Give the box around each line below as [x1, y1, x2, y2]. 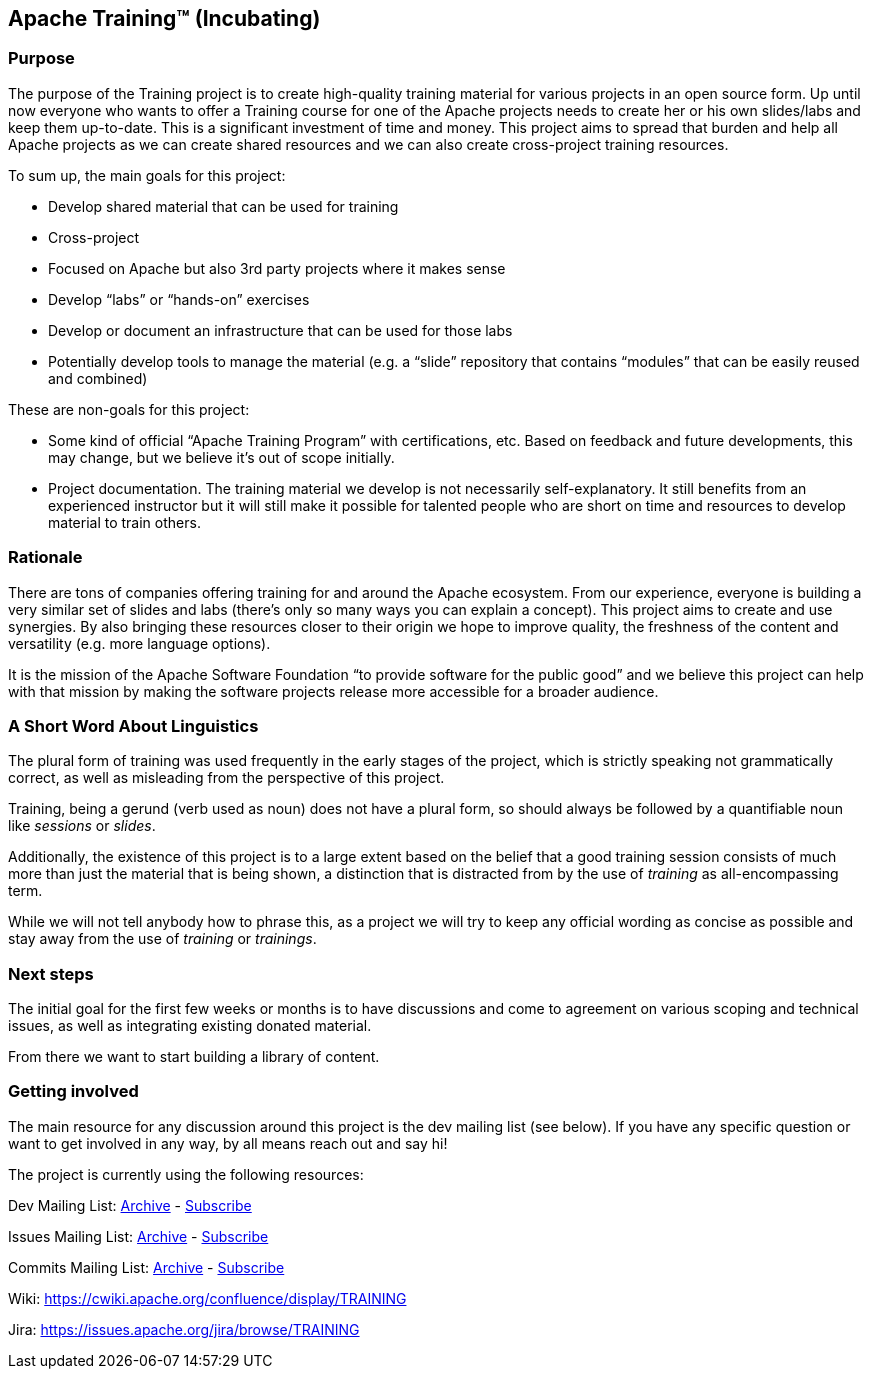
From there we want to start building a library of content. [8, 1048, 380, 1066]
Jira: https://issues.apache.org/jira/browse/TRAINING [8, 1320, 360, 1338]
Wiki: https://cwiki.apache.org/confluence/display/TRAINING [8, 1289, 407, 1307]
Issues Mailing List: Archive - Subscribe [8, 1227, 269, 1245]
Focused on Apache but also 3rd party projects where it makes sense [48, 259, 506, 277]
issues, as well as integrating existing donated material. [8, 1017, 372, 1035]
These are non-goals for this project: [8, 400, 250, 418]
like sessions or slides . [8, 817, 156, 835]
